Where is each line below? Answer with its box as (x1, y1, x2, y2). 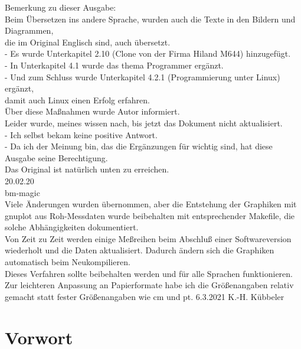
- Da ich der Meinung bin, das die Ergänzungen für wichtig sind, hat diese (5, 140, 273, 152)
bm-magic (5, 186, 40, 198)
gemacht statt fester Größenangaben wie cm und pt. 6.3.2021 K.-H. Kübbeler (5, 290, 284, 302)
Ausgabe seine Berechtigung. (5, 151, 108, 164)
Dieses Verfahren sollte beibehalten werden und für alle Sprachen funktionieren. (5, 267, 293, 279)
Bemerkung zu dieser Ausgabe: (5, 1, 116, 13)
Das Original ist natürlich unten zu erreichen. (5, 163, 169, 175)
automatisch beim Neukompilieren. (5, 256, 130, 268)
